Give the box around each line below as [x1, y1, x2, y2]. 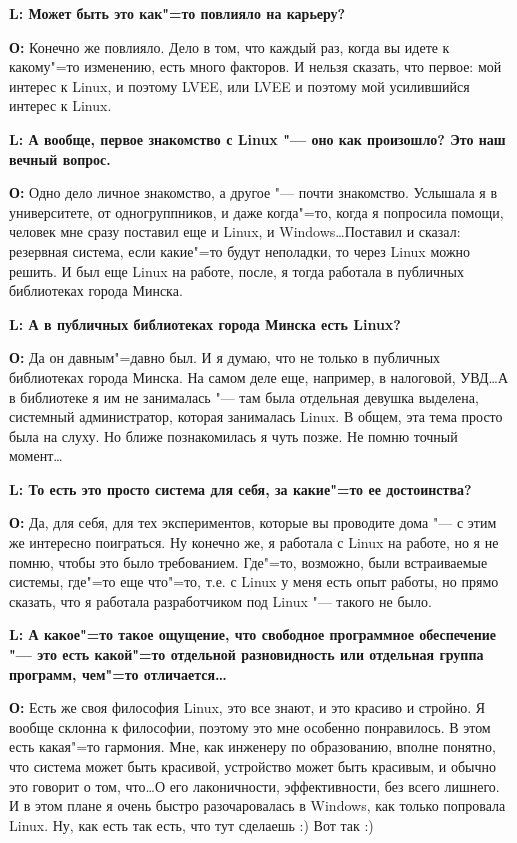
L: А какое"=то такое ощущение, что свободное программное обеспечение [9, 624, 497, 645]
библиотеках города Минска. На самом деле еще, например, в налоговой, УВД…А [9, 366, 509, 387]
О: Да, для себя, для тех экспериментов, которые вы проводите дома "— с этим [9, 512, 497, 533]
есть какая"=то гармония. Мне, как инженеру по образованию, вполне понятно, [9, 736, 496, 757]
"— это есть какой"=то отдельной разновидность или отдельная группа [9, 644, 484, 665]
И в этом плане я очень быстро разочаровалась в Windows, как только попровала [9, 795, 506, 816]
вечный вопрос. [9, 148, 111, 169]
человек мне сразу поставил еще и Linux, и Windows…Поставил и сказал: [9, 221, 461, 242]
